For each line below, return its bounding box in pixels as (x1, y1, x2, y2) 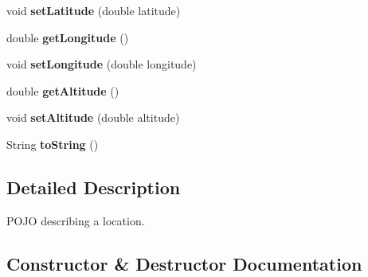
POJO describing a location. (6, 212, 145, 228)
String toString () (6, 135, 99, 152)
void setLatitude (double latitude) (6, 2, 181, 18)
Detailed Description (6, 174, 181, 199)
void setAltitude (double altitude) (6, 109, 180, 126)
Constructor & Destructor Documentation (6, 251, 362, 275)
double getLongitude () (6, 29, 129, 45)
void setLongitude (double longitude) (6, 56, 197, 72)
